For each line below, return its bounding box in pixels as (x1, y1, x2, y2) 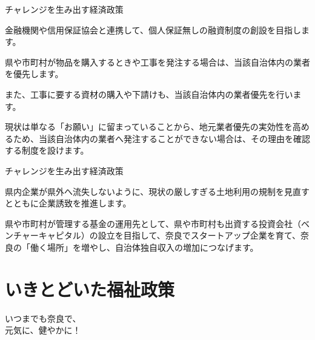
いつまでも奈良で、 (5, 311, 81, 324)
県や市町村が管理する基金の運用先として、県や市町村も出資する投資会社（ (5, 217, 301, 229)
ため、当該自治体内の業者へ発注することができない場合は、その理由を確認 (13, 132, 310, 144)
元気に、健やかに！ (5, 324, 81, 336)
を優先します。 (5, 67, 64, 80)
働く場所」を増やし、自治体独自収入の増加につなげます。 (30, 240, 259, 253)
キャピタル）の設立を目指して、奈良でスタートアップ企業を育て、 (38, 229, 301, 242)
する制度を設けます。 (5, 144, 89, 157)
